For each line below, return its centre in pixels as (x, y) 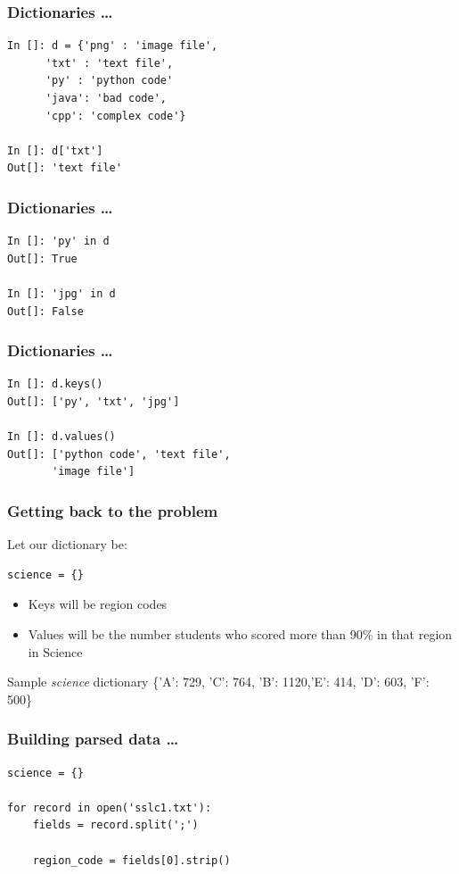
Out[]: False (45, 311)
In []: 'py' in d (58, 241)
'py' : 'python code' (109, 81)
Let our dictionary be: (67, 544)
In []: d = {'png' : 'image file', (113, 46)
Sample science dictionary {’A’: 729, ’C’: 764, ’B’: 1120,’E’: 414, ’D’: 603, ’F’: (218, 682)
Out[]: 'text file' (65, 168)
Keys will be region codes (98, 604)
